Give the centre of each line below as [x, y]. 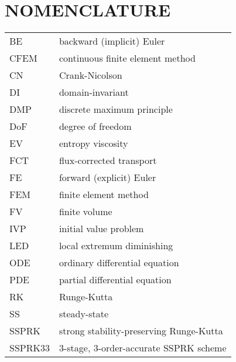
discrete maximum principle [116, 109]
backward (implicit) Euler [112, 41]
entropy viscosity [93, 143]
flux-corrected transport [108, 160]
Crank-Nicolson [90, 75]
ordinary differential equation [119, 263]
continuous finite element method [127, 58]
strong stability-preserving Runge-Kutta [141, 331]
